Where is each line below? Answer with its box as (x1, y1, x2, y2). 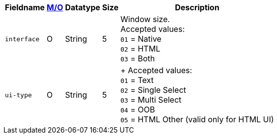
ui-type (5, 91, 32, 99)
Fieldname (5, 2, 45, 12)
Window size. (120, 14, 170, 24)
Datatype (65, 2, 101, 12)
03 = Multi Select (120, 95, 182, 105)
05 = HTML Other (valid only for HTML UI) (120, 114, 274, 124)
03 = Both (120, 54, 155, 63)
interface (5, 35, 40, 43)
